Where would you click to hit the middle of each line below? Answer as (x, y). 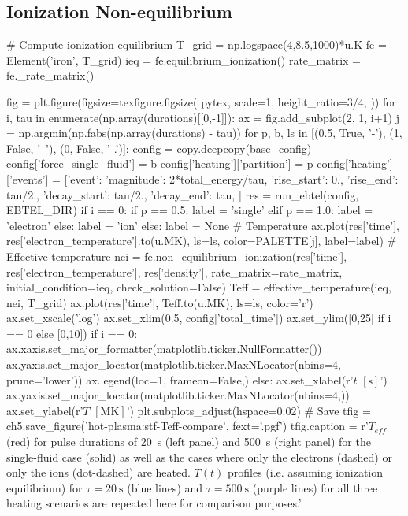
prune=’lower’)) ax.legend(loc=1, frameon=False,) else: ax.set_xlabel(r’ (180, 379)
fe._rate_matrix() (50, 75)
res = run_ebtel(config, (302, 194)
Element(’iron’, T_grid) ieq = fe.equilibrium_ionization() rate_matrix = (184, 59)
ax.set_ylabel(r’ (45, 410)
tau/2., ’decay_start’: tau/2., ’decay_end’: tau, (121, 194)
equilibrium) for (45, 487)
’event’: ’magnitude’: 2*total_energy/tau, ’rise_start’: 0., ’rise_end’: (233, 178)
